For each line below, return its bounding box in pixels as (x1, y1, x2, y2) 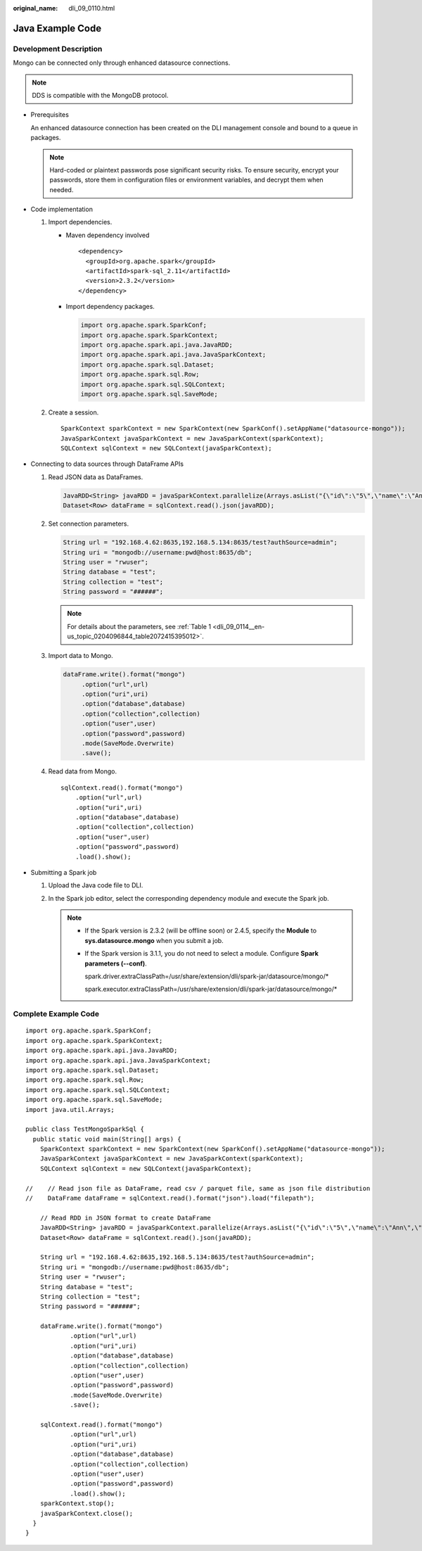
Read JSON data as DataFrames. (48, 472, 143, 481)
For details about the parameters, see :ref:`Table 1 (67, 622, 211, 631)
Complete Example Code (13, 1009, 100, 1019)
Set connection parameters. (48, 519, 129, 528)
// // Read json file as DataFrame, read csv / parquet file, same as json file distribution (25, 1184, 371, 1192)
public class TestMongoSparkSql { (25, 1125, 144, 1133)
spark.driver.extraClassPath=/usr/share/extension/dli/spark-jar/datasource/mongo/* (84, 972, 329, 981)
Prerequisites (30, 110, 70, 119)
